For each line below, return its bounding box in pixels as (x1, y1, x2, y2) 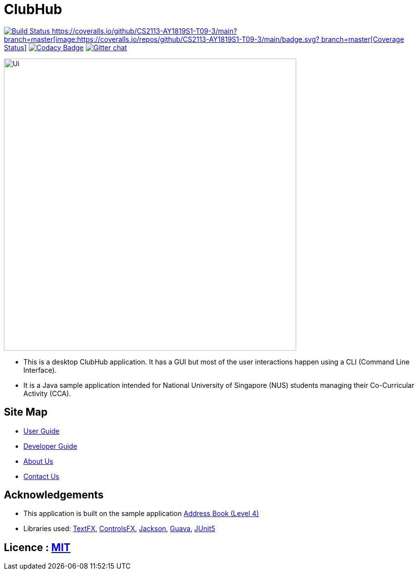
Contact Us (23, 472, 59, 480)
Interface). (23, 365, 57, 374)
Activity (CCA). (23, 389, 71, 398)
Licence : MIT (4, 541, 71, 554)
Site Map (4, 406, 48, 419)
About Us (23, 457, 54, 465)
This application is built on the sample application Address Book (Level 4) (23, 509, 259, 518)
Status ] (4, 43, 27, 52)
